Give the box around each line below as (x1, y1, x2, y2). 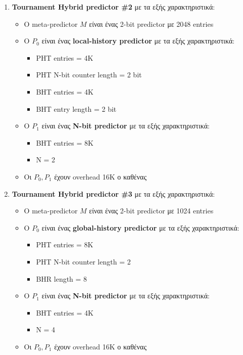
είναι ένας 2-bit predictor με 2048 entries (89, 18, 214, 29)
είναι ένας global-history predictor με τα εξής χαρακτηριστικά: (41, 222, 239, 233)
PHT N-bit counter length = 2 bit (36, 69, 142, 80)
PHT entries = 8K (36, 239, 93, 250)
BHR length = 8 (36, 273, 87, 284)
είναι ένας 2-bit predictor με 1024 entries (89, 205, 214, 216)
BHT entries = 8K (36, 137, 93, 148)
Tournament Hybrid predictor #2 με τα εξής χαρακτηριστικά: (12, 2, 215, 12)
